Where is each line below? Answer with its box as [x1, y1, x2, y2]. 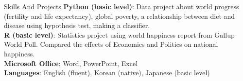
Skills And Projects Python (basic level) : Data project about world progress [4, 1, 239, 11]
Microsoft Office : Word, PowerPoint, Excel [4, 58, 138, 68]
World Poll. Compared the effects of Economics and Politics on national [4, 39, 218, 49]
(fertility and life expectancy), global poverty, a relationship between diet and [4, 11, 235, 21]
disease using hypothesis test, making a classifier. [4, 20, 150, 30]
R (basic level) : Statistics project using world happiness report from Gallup [4, 29, 235, 40]
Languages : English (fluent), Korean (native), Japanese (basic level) [4, 67, 210, 78]
